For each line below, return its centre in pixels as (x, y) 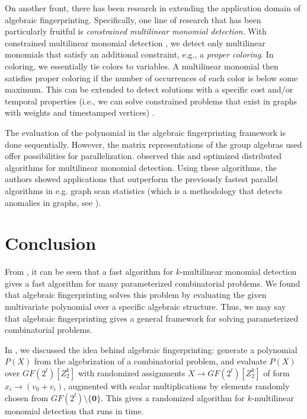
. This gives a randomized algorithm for (173, 397)
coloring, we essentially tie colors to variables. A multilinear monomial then (142, 66)
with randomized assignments (132, 372)
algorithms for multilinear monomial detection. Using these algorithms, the (141, 167)
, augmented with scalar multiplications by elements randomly (176, 385)
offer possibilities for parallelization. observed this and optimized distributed (143, 156)
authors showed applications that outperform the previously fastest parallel (141, 179)
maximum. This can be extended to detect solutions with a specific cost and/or (149, 89)
